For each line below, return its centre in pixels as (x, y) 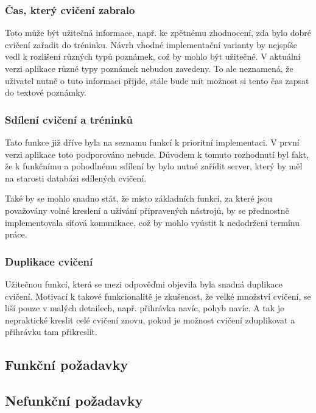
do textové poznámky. (46, 92)
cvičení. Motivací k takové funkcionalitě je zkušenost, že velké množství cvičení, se (158, 296)
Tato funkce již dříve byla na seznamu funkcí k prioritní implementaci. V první (152, 142)
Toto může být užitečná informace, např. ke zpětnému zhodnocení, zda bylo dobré (158, 33)
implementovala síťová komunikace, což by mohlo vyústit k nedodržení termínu (152, 222)
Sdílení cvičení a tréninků (69, 119)
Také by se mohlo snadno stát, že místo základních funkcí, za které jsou (139, 198)
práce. (16, 234)
